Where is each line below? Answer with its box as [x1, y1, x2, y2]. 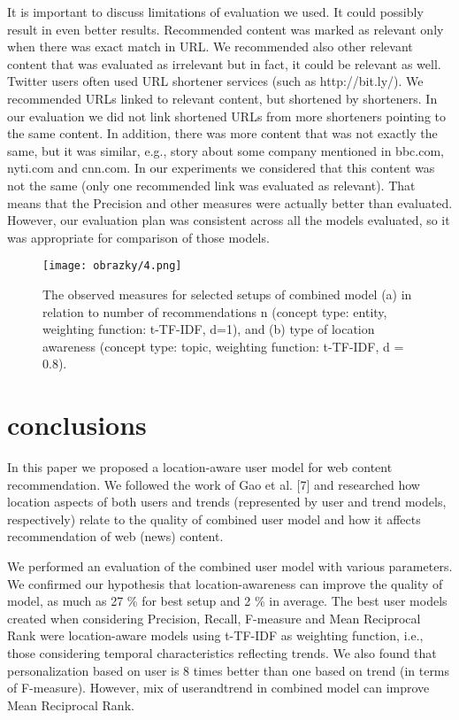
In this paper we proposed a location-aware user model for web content [7, 458, 393, 476]
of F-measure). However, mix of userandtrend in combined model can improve [7, 678, 430, 697]
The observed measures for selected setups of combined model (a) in [42, 284, 412, 303]
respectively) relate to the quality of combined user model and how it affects [7, 509, 421, 528]
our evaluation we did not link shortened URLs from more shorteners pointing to [7, 106, 447, 125]
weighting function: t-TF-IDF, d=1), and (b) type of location [42, 320, 375, 338]
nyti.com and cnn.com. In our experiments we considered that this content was [7, 159, 435, 177]
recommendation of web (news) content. [7, 527, 224, 546]
